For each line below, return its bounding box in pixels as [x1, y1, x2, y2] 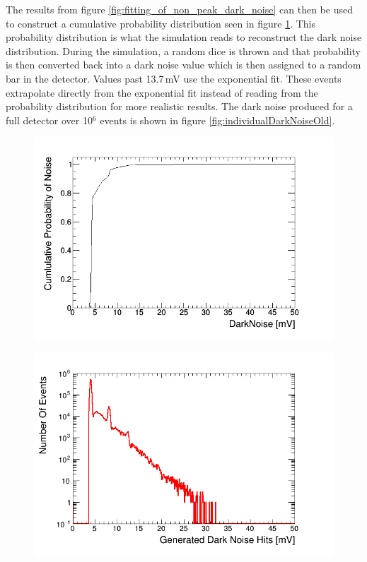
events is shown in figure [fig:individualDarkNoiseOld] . [100, 112, 335, 127]
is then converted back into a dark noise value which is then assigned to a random [6, 57, 361, 72]
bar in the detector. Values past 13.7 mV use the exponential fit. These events [6, 71, 342, 85]
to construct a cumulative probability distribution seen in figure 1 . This [6, 16, 316, 30]
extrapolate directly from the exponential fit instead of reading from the [6, 85, 318, 100]
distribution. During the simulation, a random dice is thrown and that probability [6, 43, 361, 58]
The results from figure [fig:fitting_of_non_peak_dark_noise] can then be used [6, 2, 353, 16]
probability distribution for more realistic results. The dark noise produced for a [6, 99, 353, 114]
